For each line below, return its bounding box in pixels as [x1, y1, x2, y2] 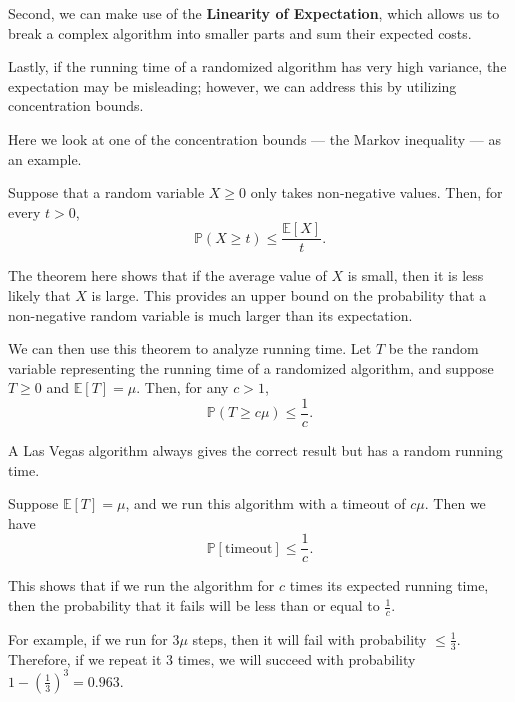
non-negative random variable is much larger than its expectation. [8, 304, 413, 325]
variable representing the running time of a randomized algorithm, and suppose [8, 357, 494, 378]
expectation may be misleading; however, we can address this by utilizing [8, 75, 457, 96]
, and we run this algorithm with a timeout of [125, 493, 406, 514]
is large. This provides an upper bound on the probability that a [91, 285, 487, 305]
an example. [8, 148, 82, 169]
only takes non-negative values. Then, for [250, 182, 503, 203]
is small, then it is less [347, 265, 484, 286]
